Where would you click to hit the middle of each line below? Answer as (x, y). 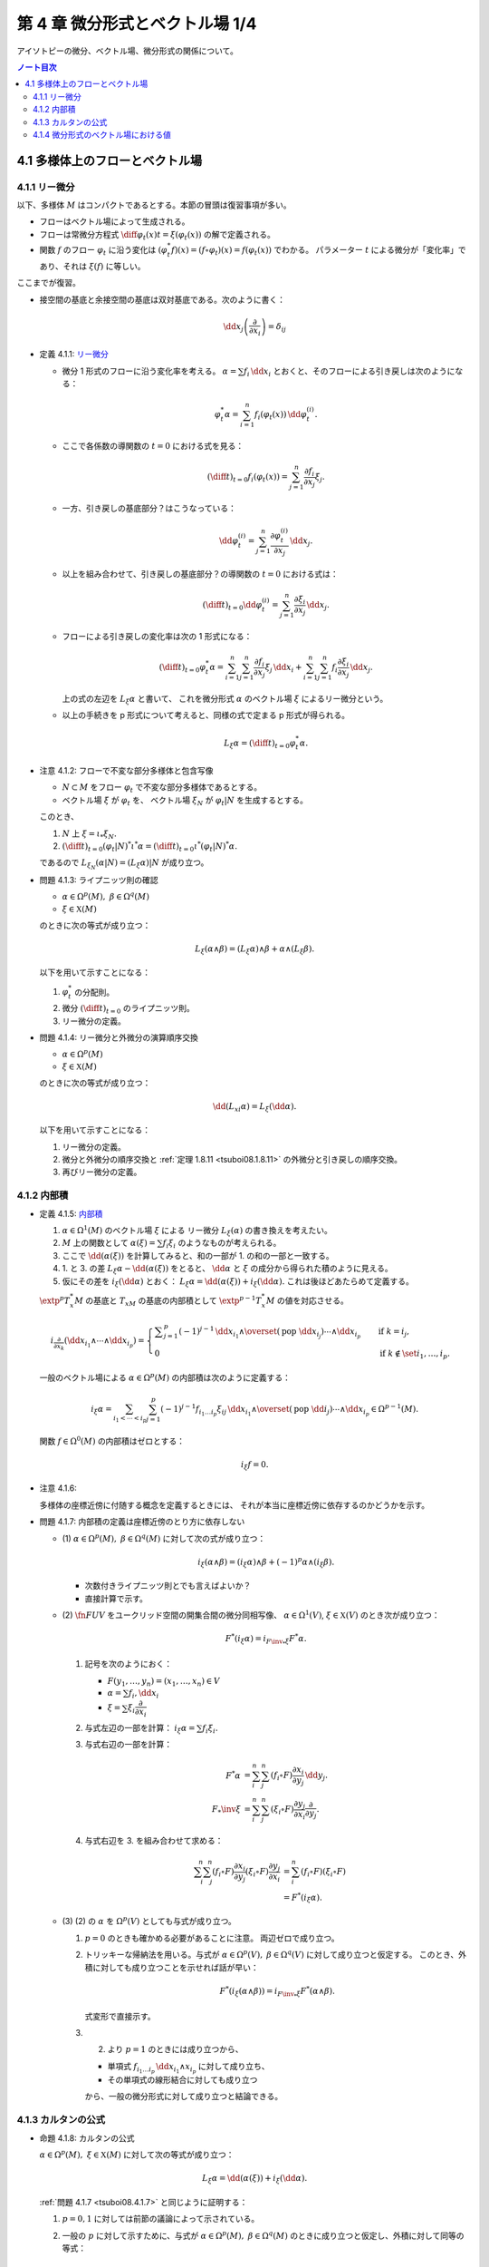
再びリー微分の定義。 (102, 1172)
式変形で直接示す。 (120, 2016)
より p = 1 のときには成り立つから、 (175, 2049)
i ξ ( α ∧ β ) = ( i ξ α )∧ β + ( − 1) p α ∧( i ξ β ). (266, 1562)
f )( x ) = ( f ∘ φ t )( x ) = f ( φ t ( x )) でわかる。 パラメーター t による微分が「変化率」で (318, 251)
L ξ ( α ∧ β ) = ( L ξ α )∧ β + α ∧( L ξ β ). (255, 949)
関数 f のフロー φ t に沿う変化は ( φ (103, 251)
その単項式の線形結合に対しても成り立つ (182, 2080)
